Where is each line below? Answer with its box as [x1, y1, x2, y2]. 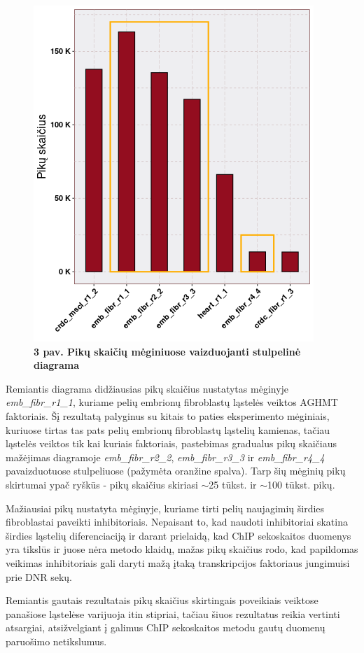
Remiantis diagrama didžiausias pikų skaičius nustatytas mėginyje [6, 381, 289, 395]
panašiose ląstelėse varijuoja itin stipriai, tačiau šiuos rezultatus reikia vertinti [6, 606, 340, 621]
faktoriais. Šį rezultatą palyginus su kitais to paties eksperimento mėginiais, [6, 408, 330, 423]
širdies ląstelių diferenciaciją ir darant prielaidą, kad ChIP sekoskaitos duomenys [6, 528, 351, 542]
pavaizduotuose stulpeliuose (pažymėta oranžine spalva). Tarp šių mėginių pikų [6, 463, 346, 478]
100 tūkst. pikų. [267, 477, 335, 491]
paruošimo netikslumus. [6, 633, 107, 648]
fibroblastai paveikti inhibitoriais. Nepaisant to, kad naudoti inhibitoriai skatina [6, 514, 348, 529]
